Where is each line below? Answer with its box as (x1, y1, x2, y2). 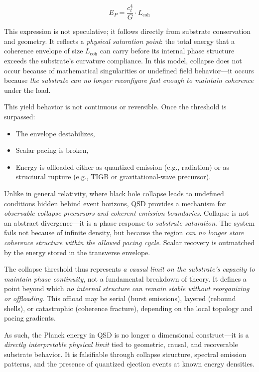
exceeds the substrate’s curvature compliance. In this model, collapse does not (4, 55, 242, 66)
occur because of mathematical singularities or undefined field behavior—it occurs (4, 65, 254, 75)
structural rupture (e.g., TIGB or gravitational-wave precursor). (15, 171, 211, 182)
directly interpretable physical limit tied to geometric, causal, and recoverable (4, 339, 238, 350)
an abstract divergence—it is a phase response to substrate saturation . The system (4, 217, 255, 228)
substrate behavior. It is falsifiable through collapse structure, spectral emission (4, 349, 247, 359)
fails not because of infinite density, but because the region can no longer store (4, 227, 244, 238)
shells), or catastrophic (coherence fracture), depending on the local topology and (4, 303, 253, 313)
